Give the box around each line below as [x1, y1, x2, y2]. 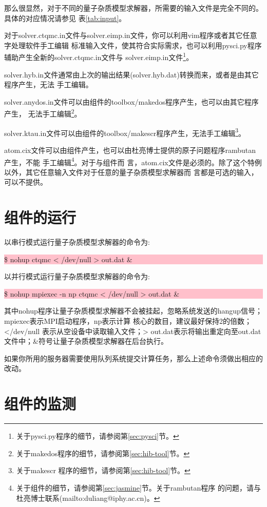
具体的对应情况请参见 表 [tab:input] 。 [4, 12, 126, 23]
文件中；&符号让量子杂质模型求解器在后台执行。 [4, 336, 168, 346]
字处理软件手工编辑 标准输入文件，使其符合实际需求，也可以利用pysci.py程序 [4, 40, 262, 50]
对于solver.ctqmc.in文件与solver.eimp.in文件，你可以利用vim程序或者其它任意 [4, 30, 257, 41]
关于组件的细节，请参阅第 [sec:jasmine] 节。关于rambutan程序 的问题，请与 [16, 482, 261, 493]
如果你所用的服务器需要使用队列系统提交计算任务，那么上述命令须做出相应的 [4, 353, 263, 363]
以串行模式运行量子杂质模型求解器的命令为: [4, 237, 150, 247]
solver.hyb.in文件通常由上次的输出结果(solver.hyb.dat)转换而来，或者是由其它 [4, 69, 259, 80]
